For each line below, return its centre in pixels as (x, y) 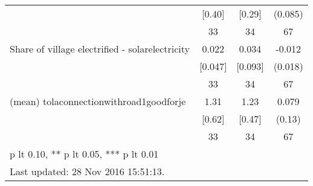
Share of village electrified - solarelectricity (100, 49)
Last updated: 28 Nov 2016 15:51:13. (87, 171)
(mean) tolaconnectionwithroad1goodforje (98, 101)
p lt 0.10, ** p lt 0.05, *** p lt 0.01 (84, 154)
